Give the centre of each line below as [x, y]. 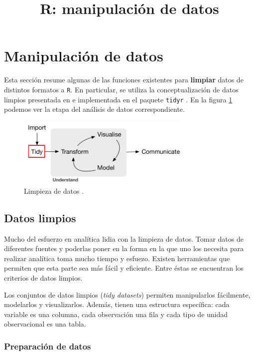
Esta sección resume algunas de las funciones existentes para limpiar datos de [124, 80]
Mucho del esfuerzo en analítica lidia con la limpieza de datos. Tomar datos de [124, 238]
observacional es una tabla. [45, 324]
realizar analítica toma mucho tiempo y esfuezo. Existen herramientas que [117, 258]
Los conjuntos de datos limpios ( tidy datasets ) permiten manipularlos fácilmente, [127, 294]
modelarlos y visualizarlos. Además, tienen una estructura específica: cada [117, 304]
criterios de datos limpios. [43, 278]
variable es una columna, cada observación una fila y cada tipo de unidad [116, 314]
